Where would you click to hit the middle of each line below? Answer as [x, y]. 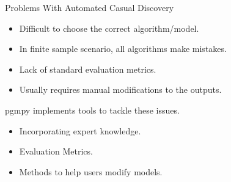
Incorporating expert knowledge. [80, 130]
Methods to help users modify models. [91, 171]
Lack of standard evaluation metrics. [88, 69]
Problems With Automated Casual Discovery [90, 7]
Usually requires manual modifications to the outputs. [120, 89]
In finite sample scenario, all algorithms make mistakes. [123, 49]
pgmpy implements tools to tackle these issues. [92, 110]
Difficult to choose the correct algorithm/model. [109, 28]
